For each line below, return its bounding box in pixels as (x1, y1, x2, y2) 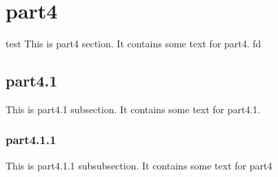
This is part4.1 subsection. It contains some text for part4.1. (6, 102, 261, 116)
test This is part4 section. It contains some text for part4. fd (6, 36, 261, 51)
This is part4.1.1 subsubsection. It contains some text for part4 (6, 158, 272, 172)
